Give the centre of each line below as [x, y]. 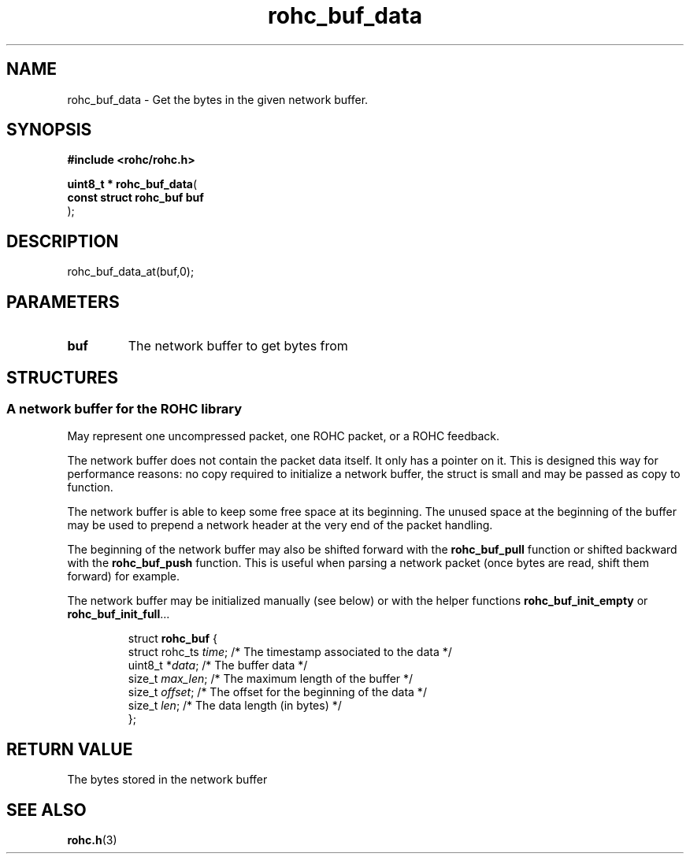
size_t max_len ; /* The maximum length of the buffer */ [271, 679]
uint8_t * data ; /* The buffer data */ [218, 665]
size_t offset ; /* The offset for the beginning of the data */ [277, 692]
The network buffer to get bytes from [238, 346]
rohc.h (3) [92, 840]
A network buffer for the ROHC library [124, 408]
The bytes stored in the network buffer [167, 780]
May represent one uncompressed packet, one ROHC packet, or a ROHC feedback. [283, 436]
